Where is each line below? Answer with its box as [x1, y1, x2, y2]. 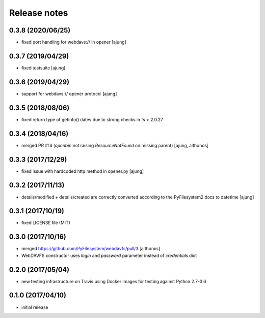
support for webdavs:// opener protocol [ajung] [21, 91, 117, 96]
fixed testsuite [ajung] [21, 64, 66, 71]
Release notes [9, 7, 68, 18]
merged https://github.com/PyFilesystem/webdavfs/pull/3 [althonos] [21, 246, 160, 252]
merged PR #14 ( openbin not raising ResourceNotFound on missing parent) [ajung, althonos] [21, 142, 209, 148]
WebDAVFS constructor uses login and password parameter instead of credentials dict [21, 253, 197, 258]
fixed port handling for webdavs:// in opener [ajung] [21, 39, 126, 45]
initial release [21, 304, 49, 310]
